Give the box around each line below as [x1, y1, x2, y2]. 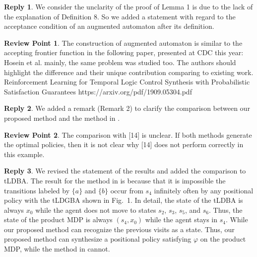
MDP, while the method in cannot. [4, 244, 110, 254]
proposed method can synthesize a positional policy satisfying [4, 234, 192, 244]
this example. [4, 149, 45, 159]
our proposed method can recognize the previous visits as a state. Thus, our [4, 224, 235, 234]
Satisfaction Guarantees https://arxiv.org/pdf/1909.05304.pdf [4, 86, 192, 96]
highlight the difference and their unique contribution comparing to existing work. [4, 67, 254, 77]
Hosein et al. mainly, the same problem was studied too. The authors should [4, 57, 236, 67]
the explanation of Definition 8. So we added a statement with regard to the [4, 11, 236, 21]
